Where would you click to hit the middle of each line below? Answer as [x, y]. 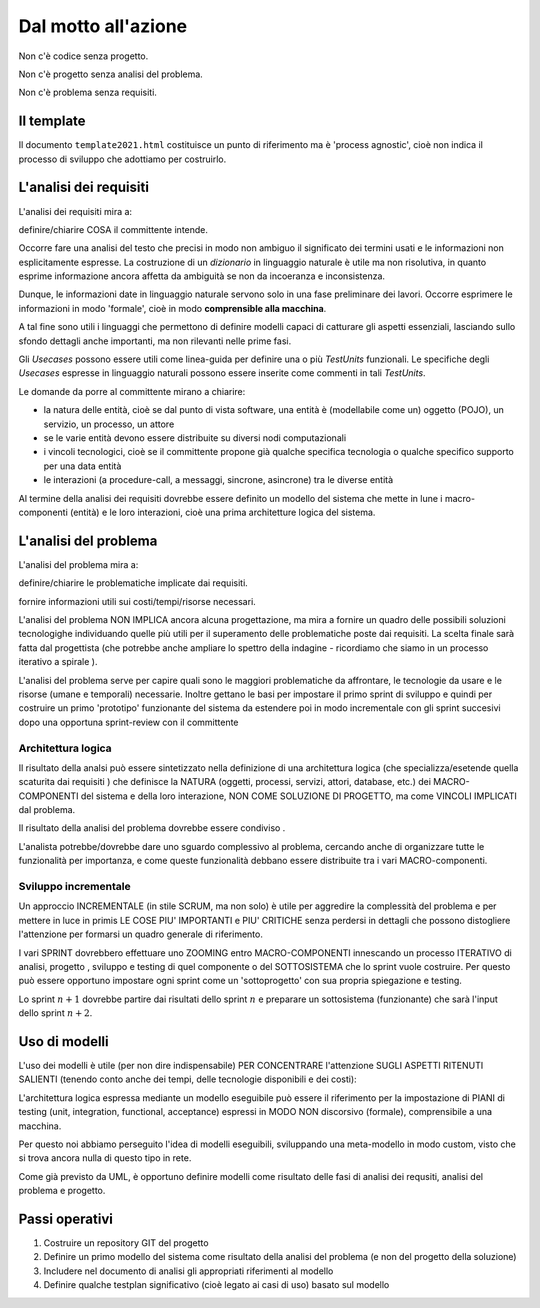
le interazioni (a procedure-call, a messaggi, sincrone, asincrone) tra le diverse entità [218, 480]
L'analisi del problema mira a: [78, 564]
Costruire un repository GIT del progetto [126, 1243]
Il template [52, 121]
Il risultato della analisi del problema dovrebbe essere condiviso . [152, 828]
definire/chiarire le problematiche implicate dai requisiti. [133, 583]
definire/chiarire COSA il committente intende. [113, 229]
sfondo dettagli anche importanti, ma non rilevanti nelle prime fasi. [155, 341]
